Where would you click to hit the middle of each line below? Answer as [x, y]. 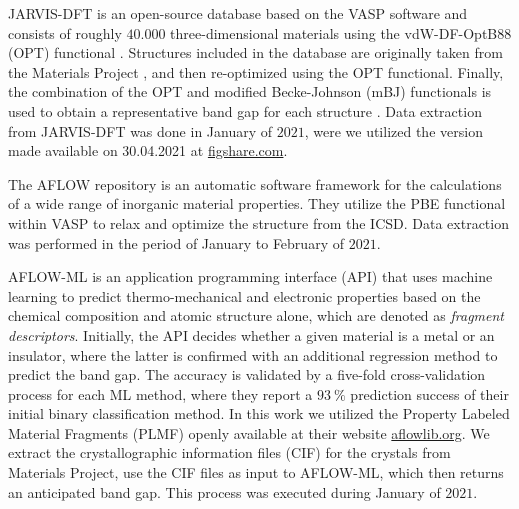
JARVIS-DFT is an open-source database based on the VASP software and [238, 13]
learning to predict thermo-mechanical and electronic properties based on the [244, 295]
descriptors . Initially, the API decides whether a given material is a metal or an [251, 334]
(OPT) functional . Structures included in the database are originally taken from [255, 52]
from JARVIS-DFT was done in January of [140, 130]
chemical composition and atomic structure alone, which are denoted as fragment [256, 315]
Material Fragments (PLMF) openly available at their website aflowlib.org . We [249, 432]
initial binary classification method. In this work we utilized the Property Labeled [259, 413]
